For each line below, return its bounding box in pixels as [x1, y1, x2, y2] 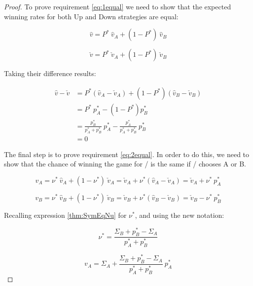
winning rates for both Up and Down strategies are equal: [4, 11, 179, 21]
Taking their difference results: [4, 68, 96, 79]
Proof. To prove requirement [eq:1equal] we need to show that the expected [4, 1, 231, 11]
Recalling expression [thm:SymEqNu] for [4, 210, 127, 220]
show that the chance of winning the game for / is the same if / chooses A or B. [4, 159, 246, 169]
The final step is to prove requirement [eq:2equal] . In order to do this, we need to [4, 149, 250, 159]
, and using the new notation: [135, 210, 224, 220]
